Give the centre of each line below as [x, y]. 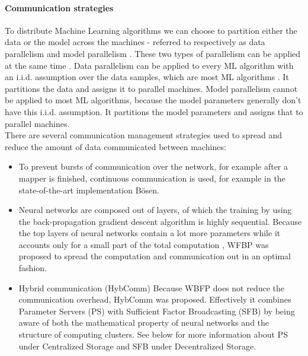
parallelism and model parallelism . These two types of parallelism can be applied [153, 53]
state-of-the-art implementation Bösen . [89, 190]
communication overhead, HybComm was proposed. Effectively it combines [155, 299]
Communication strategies [59, 7]
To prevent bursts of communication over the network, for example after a [153, 166]
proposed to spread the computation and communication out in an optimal [155, 256]
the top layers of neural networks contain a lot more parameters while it [150, 233]
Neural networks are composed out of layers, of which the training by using [155, 210]
